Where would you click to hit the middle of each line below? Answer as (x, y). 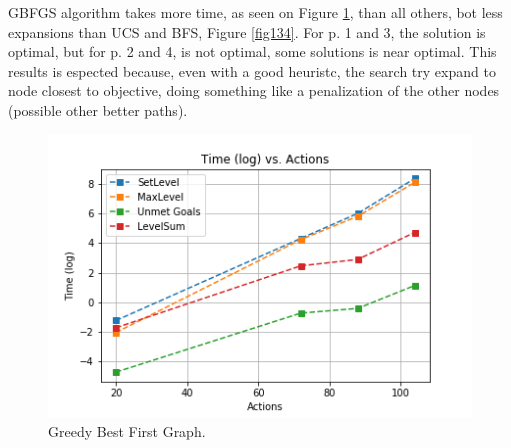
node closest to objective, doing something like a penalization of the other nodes (254, 90)
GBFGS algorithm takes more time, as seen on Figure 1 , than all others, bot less (255, 12)
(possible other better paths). (98, 109)
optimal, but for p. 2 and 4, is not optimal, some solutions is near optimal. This (252, 51)
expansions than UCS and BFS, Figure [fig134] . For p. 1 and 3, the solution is (247, 31)
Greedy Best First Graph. (127, 430)
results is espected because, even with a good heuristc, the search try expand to (252, 70)
